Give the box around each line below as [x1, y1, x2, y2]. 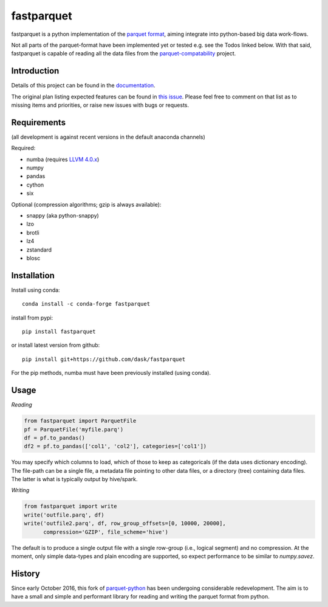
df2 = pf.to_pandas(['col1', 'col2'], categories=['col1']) [24, 443, 207, 450]
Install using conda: [11, 286, 60, 293]
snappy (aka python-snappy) [26, 212, 100, 219]
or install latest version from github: [11, 341, 100, 349]
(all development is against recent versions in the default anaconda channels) [11, 133, 206, 140]
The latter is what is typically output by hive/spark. [11, 476, 138, 483]
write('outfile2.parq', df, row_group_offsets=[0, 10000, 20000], [24, 520, 226, 527]
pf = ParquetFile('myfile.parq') [24, 426, 124, 433]
